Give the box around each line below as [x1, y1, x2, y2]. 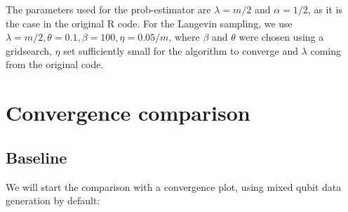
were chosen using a [239, 29, 324, 44]
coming [310, 43, 341, 58]
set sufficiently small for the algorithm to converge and [63, 43, 298, 58]
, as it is [307, 2, 342, 16]
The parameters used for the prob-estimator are [6, 2, 211, 16]
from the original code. [6, 57, 104, 72]
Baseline [6, 146, 67, 168]
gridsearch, [6, 43, 52, 58]
